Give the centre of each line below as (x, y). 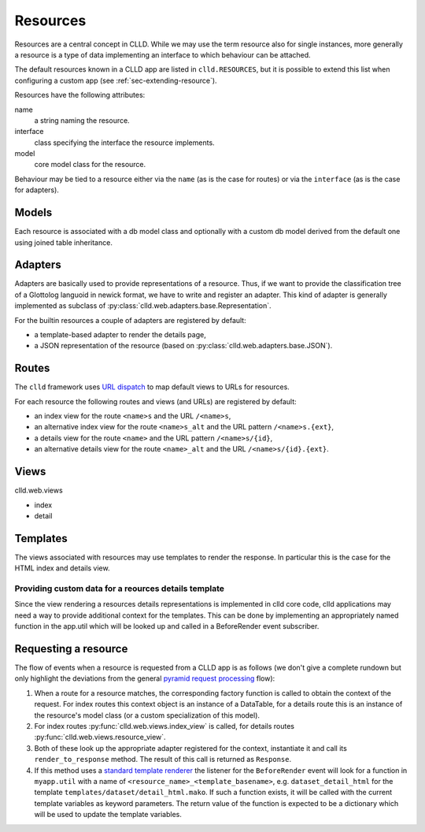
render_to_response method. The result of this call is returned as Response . (163, 760)
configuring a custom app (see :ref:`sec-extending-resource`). (116, 80)
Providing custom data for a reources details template (119, 589)
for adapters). (37, 190)
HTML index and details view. (62, 568)
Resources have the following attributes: (80, 95)
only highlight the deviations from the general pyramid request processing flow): (145, 678)
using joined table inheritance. (64, 242)
